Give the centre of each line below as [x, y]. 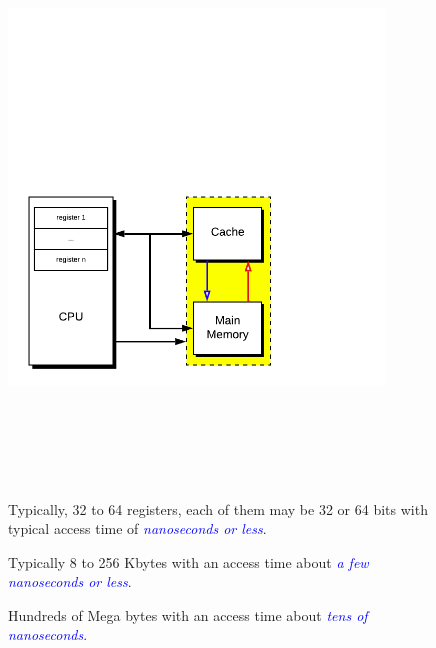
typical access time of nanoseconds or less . [137, 528]
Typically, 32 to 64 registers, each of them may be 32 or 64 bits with [218, 508]
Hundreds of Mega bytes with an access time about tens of [188, 614]
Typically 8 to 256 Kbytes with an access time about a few [188, 561]
